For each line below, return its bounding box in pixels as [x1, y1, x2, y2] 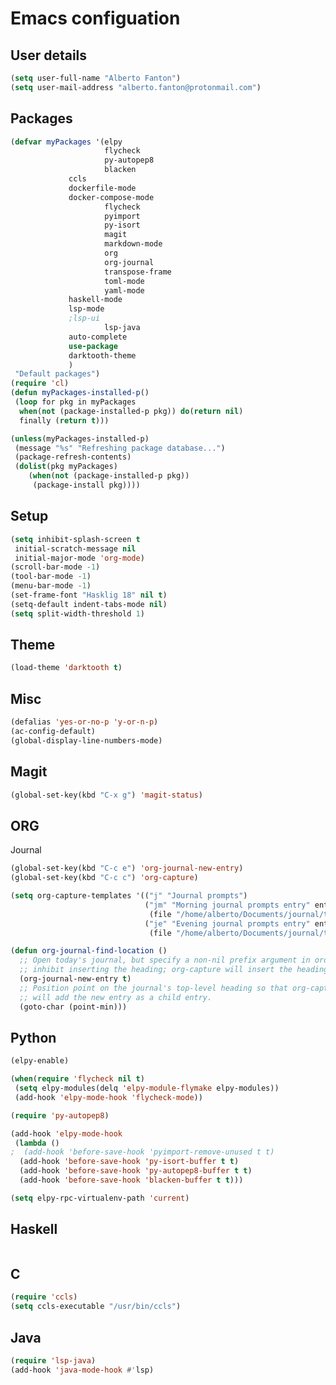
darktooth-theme [68, 350, 137, 361]
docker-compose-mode [68, 192, 155, 202]
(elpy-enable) [10, 1056, 70, 1066]
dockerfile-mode [68, 183, 137, 193]
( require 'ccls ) [10, 1292, 78, 1302]
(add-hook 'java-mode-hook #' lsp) [10, 1365, 155, 1375]
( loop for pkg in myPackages [14, 397, 137, 407]
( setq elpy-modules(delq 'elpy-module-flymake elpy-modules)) [14, 1083, 280, 1094]
